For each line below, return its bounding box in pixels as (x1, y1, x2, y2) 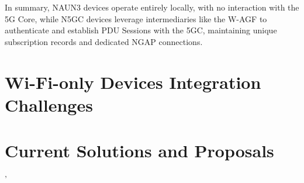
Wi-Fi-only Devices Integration (5, 70, 261, 94)
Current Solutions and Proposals (5, 139, 274, 163)
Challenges (5, 92, 93, 116)
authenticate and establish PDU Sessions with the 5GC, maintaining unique (5, 24, 277, 36)
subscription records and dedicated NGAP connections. (5, 35, 203, 47)
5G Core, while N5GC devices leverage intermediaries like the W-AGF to (5, 12, 267, 25)
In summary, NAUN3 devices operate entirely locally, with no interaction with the (5, 1, 299, 13)
